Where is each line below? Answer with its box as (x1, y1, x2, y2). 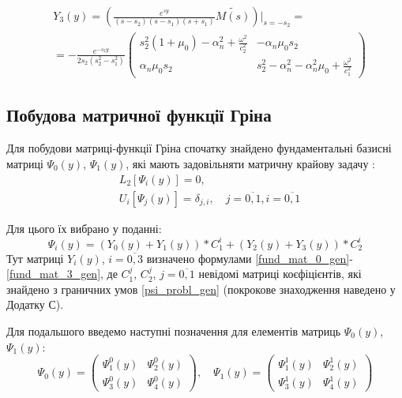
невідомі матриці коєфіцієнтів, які (198, 265, 362, 282)
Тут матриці (6, 250, 64, 266)
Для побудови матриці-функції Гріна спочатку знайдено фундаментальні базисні (6, 140, 392, 156)
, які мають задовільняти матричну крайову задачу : (126, 155, 375, 171)
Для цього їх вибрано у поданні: (6, 220, 162, 236)
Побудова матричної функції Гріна (6, 103, 272, 127)
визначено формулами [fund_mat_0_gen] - (146, 250, 353, 266)
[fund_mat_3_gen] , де (6, 265, 118, 282)
